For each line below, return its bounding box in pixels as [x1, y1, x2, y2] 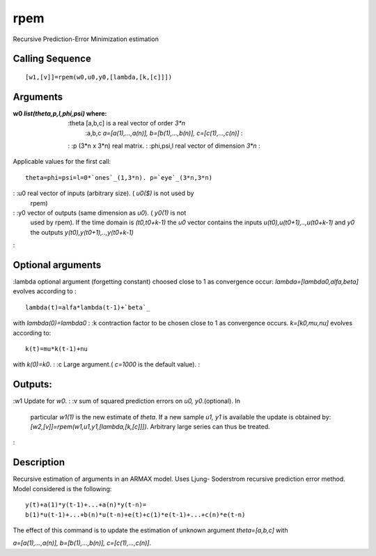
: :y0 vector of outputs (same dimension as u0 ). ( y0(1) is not [13, 208, 187, 217]
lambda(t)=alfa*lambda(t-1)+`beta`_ [25, 303, 150, 311]
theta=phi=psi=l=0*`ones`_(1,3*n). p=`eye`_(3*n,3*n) [25, 173, 212, 181]
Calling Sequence [13, 53, 92, 65]
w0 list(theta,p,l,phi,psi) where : [13, 109, 107, 118]
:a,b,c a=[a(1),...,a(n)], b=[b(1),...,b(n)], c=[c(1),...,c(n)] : [85, 129, 243, 137]
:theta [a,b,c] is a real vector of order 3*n [68, 119, 186, 128]
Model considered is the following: [13, 484, 112, 493]
